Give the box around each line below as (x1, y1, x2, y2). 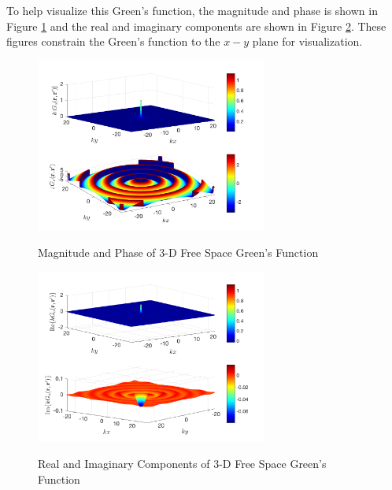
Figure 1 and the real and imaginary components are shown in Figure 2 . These (6, 17, 386, 34)
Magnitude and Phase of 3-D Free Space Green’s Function (38, 244, 319, 261)
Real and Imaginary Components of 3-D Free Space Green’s (38, 455, 327, 471)
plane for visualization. (252, 33, 363, 50)
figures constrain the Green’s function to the (6, 33, 220, 50)
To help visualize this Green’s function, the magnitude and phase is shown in (6, 2, 378, 18)
